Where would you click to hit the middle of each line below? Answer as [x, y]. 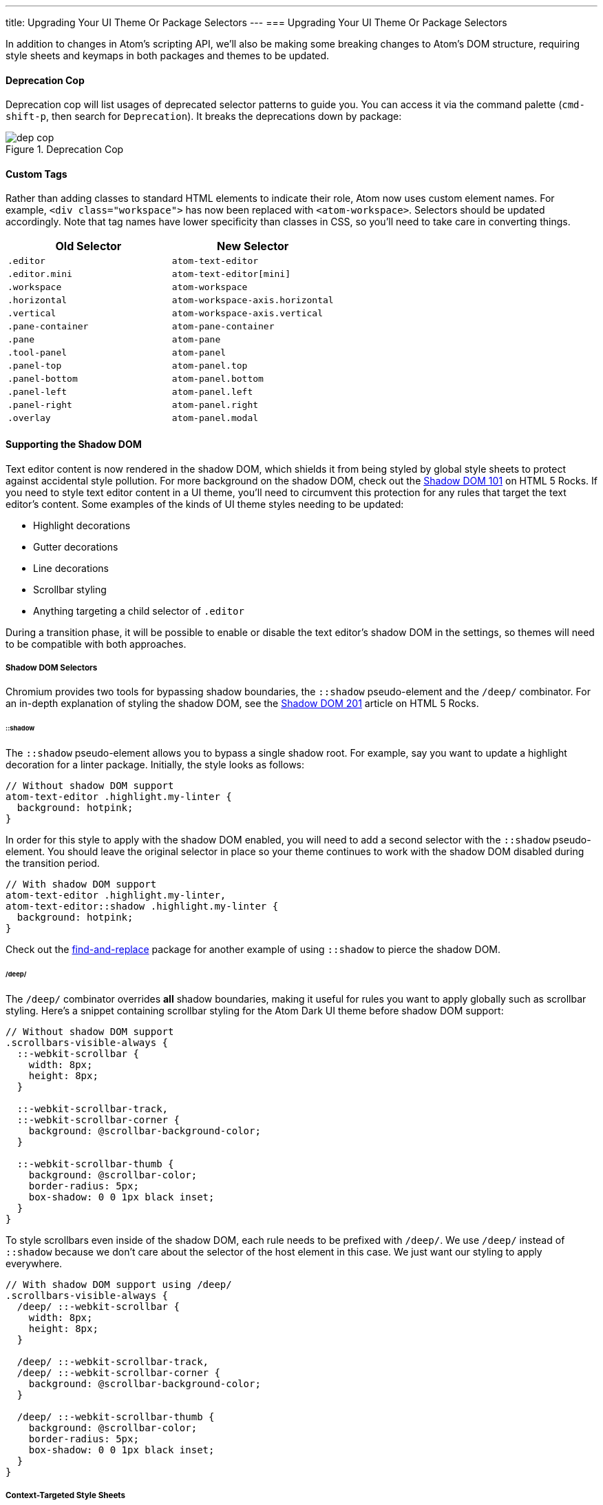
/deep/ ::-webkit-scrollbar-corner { [118, 1372]
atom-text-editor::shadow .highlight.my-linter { [142, 907]
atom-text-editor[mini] [231, 274]
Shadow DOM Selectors [52, 668]
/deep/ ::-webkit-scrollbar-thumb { [116, 1416]
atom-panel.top [210, 366]
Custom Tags [36, 174]
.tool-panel [38, 353]
